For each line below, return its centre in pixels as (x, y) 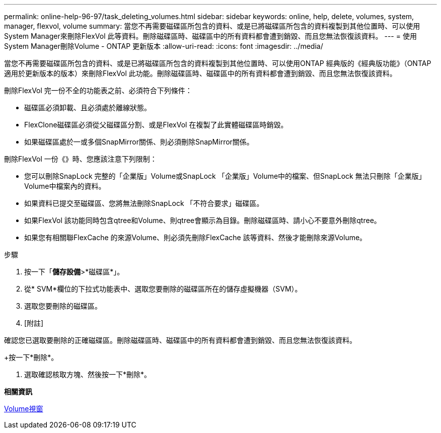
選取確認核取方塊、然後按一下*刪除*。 (88, 374)
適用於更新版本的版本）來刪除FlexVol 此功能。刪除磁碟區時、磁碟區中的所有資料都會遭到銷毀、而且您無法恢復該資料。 (200, 73)
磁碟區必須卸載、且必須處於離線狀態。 (88, 107)
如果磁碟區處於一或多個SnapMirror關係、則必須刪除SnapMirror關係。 (139, 142)
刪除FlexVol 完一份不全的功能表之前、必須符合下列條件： (98, 90)
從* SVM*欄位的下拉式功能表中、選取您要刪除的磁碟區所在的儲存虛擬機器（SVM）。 (163, 289)
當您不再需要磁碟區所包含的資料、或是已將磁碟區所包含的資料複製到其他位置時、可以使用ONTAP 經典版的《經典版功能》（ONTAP (218, 63)
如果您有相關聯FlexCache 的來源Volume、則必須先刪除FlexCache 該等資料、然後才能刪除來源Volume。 (196, 237)
